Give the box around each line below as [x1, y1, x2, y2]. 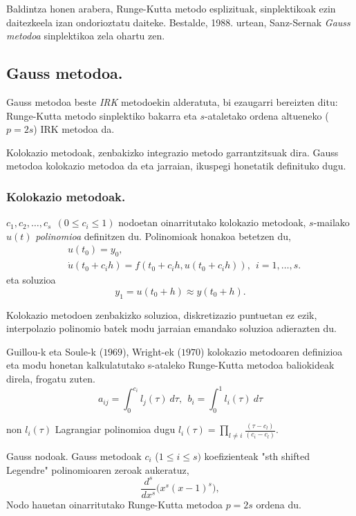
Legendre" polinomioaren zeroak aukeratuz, [6, 462, 189, 477]
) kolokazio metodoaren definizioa [200, 344, 343, 358]
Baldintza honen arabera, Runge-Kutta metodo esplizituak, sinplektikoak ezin [6, 1, 336, 15]
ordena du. [256, 497, 301, 511]
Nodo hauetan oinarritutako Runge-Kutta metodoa [6, 497, 223, 511]
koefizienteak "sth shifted [204, 448, 310, 463]
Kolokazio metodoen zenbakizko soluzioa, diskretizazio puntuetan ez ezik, [6, 307, 317, 322]
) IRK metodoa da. [33, 122, 115, 136]
